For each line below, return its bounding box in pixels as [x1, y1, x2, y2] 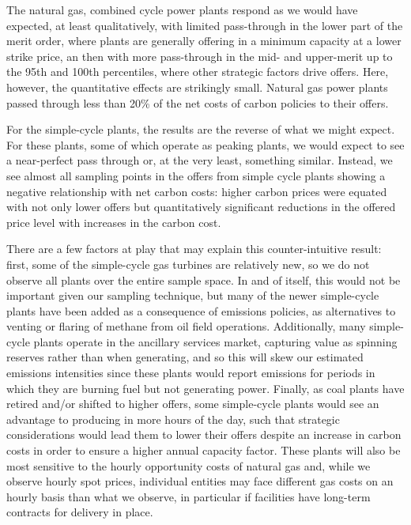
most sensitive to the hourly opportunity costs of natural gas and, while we [6, 457, 371, 474]
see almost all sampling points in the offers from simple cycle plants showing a [6, 167, 386, 183]
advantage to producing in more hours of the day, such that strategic [6, 410, 340, 427]
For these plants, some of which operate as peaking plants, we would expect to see [6, 136, 405, 153]
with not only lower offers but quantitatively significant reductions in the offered [6, 198, 396, 215]
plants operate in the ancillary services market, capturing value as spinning [33, 333, 398, 349]
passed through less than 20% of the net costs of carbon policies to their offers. [6, 94, 389, 111]
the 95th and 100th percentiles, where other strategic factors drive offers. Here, [6, 63, 389, 80]
